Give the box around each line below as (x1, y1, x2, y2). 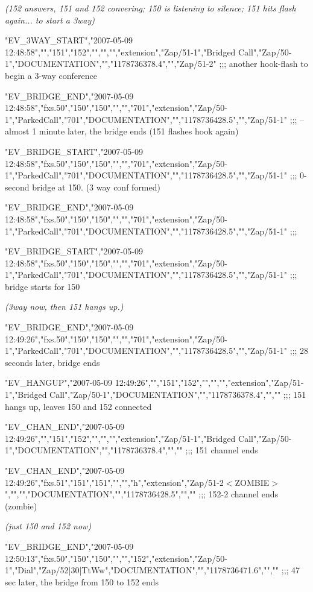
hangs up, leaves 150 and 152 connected (5, 400, 152, 412)
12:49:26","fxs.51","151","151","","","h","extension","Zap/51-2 (5, 476, 224, 488)
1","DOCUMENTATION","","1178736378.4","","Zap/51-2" (5, 57, 217, 70)
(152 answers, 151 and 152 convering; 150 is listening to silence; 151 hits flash (5, 2, 296, 14)
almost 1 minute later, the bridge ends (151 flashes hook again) (5, 125, 239, 137)
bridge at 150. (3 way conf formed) (32, 180, 160, 193)
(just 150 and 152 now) (5, 520, 92, 532)
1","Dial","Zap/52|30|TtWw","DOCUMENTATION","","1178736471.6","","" (5, 564, 279, 576)
